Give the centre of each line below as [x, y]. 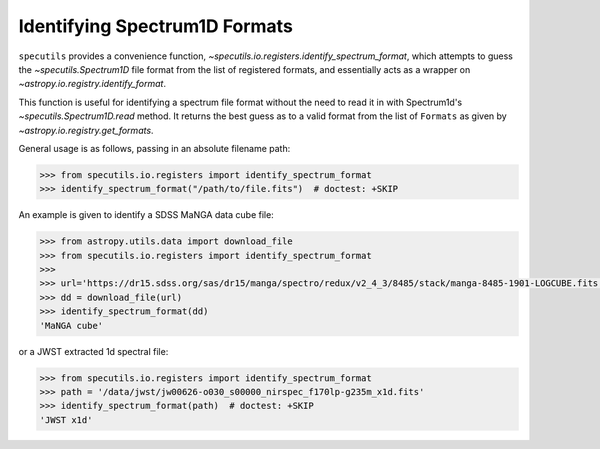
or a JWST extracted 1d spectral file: [93, 351]
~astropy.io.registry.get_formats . [86, 130]
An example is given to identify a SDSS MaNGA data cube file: [146, 215]
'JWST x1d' [66, 419]
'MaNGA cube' [71, 325]
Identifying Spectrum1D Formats [156, 26]
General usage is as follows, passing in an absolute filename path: [154, 148]
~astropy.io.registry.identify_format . [92, 84]
